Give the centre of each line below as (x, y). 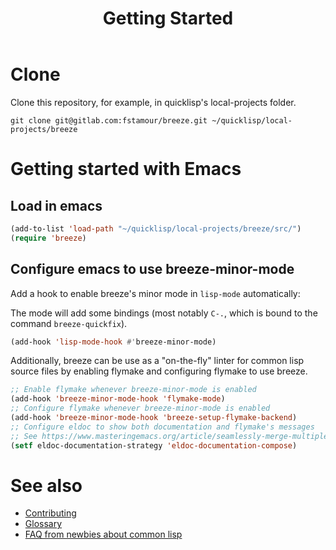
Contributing (50, 513)
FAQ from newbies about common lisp (103, 534)
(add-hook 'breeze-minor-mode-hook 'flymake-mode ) (118, 399)
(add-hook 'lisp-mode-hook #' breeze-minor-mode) (113, 342)
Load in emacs (56, 205)
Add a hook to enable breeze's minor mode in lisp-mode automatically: (155, 293)
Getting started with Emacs (126, 169)
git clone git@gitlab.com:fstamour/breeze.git (109, 120)
